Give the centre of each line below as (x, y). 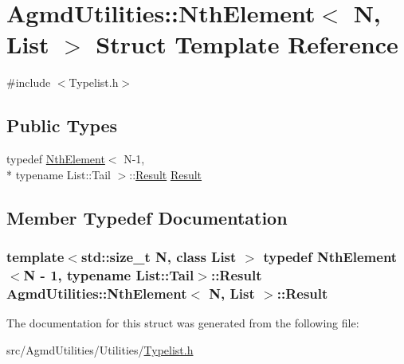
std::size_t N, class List (159, 256)
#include (29, 82)
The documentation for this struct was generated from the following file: (183, 323)
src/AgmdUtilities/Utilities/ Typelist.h (100, 349)
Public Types (62, 125)
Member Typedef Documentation (147, 217)
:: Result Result (166, 174)
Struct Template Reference (247, 44)
